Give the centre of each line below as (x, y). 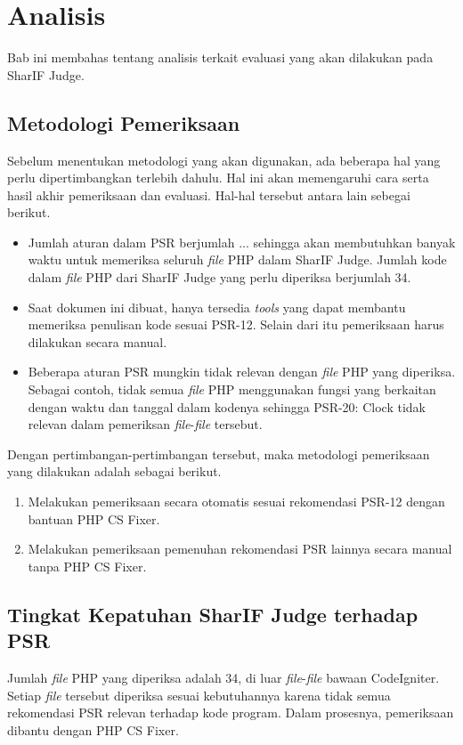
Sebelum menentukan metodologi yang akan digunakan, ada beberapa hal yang (224, 160)
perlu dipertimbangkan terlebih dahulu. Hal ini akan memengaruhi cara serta (218, 178)
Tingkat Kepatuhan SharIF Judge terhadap (213, 614)
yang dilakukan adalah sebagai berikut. (114, 471)
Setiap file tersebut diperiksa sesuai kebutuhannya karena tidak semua (199, 695)
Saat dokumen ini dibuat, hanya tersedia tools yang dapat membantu (217, 307)
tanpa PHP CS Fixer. (87, 566)
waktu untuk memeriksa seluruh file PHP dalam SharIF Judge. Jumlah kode (237, 259)
